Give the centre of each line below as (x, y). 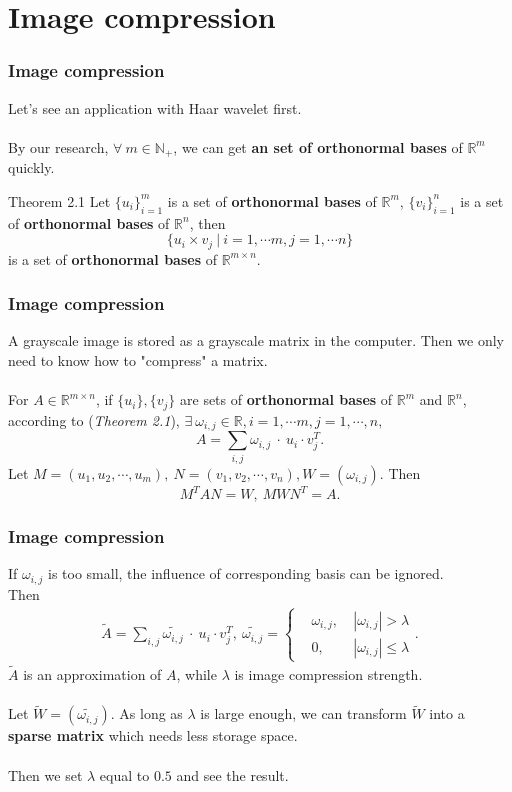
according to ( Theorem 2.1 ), (94, 419)
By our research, (58, 146)
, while (196, 674)
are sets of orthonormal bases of (286, 399)
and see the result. (232, 774)
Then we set (45, 774)
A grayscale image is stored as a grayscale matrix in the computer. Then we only (256, 340)
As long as (151, 713)
